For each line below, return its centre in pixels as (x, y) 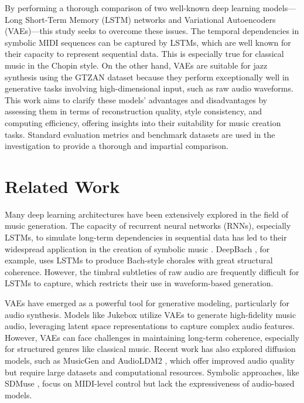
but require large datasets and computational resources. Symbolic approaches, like (152, 372)
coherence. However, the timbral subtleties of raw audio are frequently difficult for (152, 271)
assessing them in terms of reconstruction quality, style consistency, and (134, 111)
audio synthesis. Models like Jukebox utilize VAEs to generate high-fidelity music (151, 314)
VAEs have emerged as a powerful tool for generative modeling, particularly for (147, 303)
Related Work (62, 186)
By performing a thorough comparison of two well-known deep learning (133, 8)
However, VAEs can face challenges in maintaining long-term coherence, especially (152, 337)
